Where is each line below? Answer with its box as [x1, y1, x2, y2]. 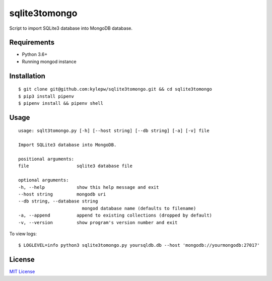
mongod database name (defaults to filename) [82, 205, 196, 211]
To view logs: [9, 231, 37, 237]
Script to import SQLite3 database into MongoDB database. [9, 25, 133, 31]
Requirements [9, 38, 55, 47]
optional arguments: [18, 177, 69, 183]
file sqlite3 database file [18, 163, 133, 169]
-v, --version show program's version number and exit [18, 220, 178, 225]
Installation [9, 72, 45, 80]
